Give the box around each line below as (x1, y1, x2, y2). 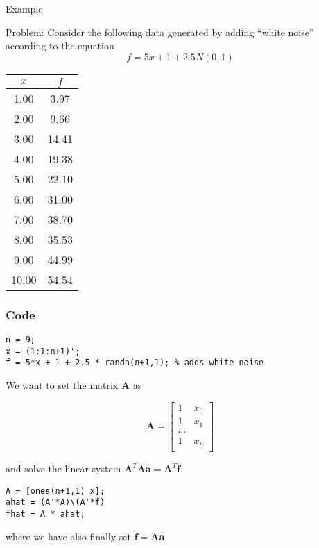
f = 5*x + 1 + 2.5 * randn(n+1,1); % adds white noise (6, 358, 264, 368)
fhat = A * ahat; (6, 509, 85, 519)
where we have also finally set (6, 529, 131, 543)
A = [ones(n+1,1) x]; (6, 485, 105, 496)
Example (6, 1, 43, 15)
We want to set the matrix (6, 377, 119, 392)
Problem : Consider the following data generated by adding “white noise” (6, 24, 314, 39)
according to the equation (6, 38, 114, 53)
